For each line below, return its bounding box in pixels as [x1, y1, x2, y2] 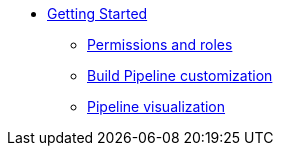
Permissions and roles [87, 36, 233, 53]
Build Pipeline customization [87, 67, 273, 84]
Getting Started [47, 5, 148, 22]
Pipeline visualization [87, 98, 226, 115]
